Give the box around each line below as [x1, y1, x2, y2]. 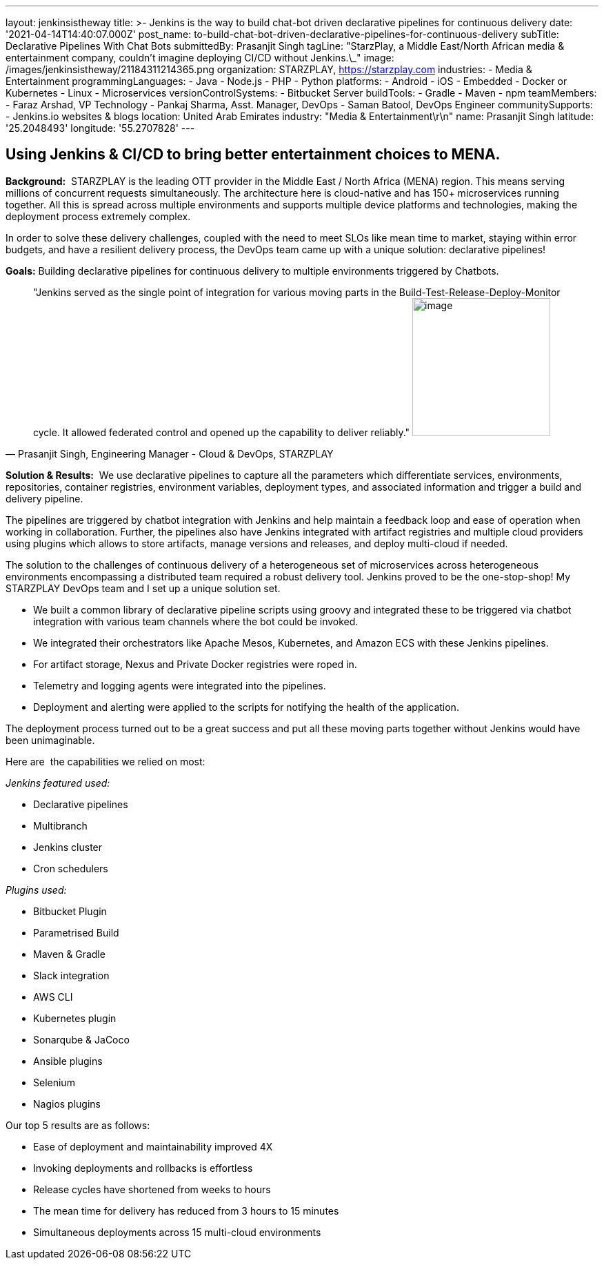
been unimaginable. [6, 734, 95, 746]
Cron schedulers [33, 862, 108, 874]
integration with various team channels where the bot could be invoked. [33, 615, 359, 627]
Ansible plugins [33, 1055, 103, 1067]
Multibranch [33, 819, 88, 832]
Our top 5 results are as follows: [6, 1119, 150, 1131]
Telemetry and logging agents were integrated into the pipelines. [33, 679, 326, 692]
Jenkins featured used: [6, 776, 110, 789]
